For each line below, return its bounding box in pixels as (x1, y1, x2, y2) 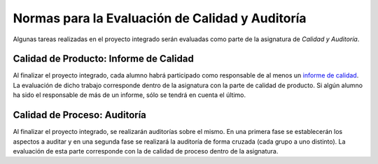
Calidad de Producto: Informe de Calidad (13, 53, 194, 65)
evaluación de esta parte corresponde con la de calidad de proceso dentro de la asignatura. (13, 147, 279, 155)
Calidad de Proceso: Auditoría (13, 109, 147, 121)
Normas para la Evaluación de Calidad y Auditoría (13, 10, 307, 26)
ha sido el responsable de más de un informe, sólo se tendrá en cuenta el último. (13, 91, 246, 99)
